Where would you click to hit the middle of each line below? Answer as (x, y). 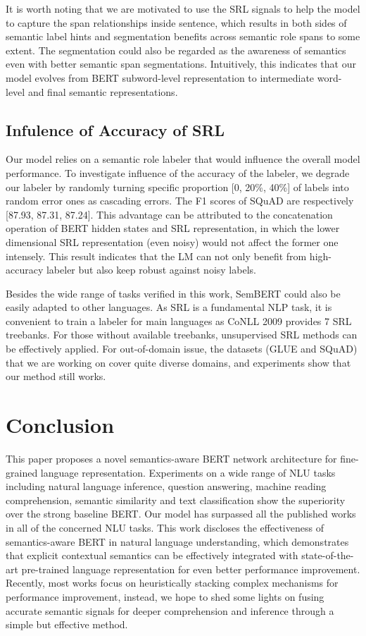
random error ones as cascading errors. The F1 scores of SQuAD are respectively (180, 201)
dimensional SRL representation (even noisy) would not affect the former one (172, 241)
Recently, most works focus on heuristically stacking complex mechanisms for (172, 583)
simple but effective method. (67, 624)
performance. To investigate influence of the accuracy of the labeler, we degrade (178, 172)
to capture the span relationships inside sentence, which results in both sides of (176, 22)
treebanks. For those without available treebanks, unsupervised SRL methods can (182, 335)
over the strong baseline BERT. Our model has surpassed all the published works (181, 514)
